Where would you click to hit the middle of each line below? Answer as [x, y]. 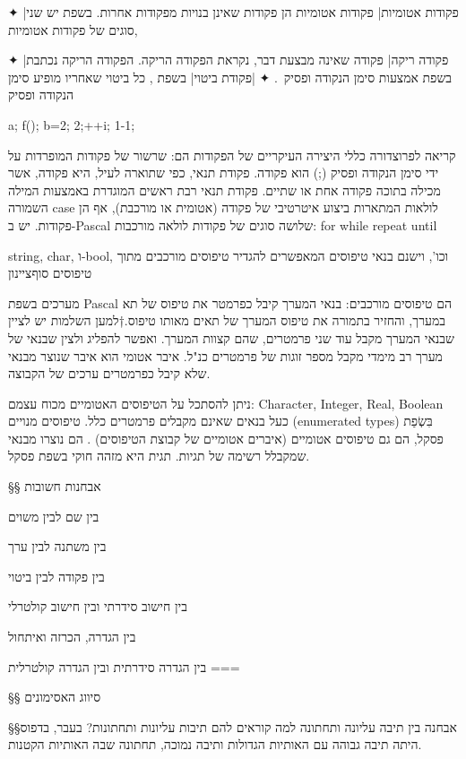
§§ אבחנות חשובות [55, 486]
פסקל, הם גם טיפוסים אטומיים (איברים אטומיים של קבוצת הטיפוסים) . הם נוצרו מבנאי [226, 438]
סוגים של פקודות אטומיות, [73, 29]
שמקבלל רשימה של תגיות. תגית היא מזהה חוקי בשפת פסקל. [159, 456]
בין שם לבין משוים [54, 516]
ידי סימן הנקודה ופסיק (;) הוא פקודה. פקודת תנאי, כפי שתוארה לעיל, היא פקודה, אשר [224, 172]
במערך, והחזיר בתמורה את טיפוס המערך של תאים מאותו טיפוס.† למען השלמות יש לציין [227, 320]
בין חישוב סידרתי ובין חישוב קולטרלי [98, 606]
